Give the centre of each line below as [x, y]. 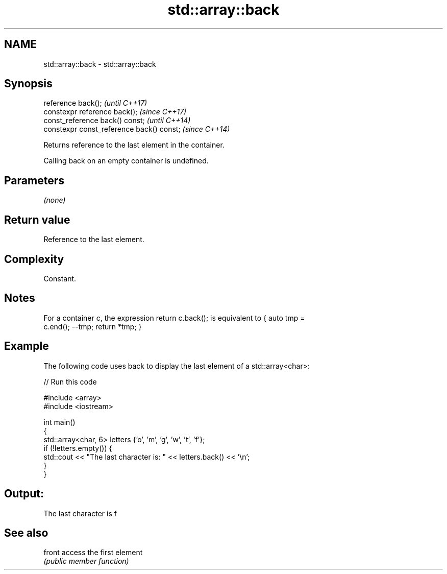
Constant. [60, 278]
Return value [37, 220]
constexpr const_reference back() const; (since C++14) [137, 129]
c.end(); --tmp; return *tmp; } [93, 326]
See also [26, 533]
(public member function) [86, 561]
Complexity [34, 259]
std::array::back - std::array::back [100, 64]
